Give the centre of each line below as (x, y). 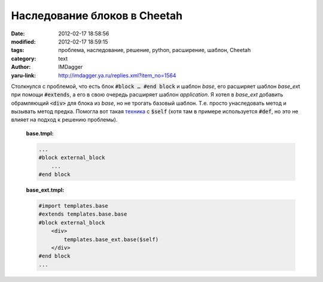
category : (24, 58)
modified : (23, 41)
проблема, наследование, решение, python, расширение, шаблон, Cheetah (155, 50)
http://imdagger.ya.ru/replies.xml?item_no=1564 (117, 75)
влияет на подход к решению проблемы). (64, 120)
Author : (21, 67)
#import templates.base (74, 206)
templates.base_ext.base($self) (111, 239)
